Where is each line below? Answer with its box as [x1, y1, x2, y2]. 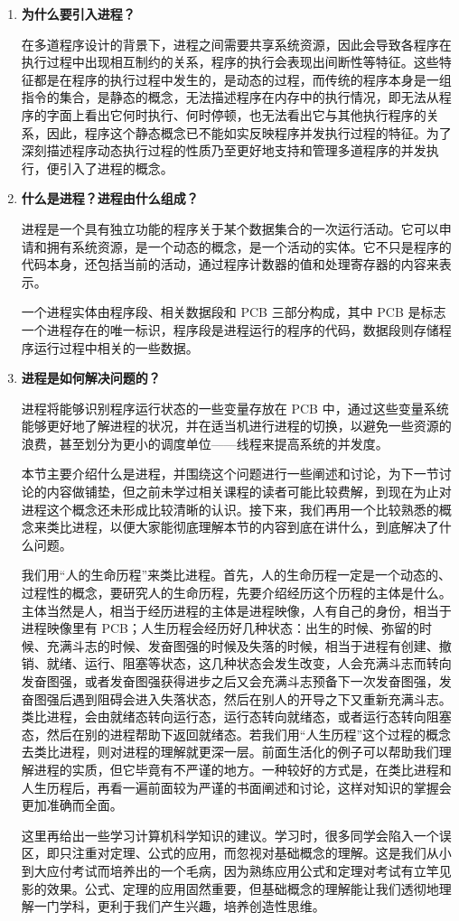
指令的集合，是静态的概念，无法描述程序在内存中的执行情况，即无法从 [21, 88, 439, 107]
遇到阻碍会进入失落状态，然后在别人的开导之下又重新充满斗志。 [71, 689, 452, 708]
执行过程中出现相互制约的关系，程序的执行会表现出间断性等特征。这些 [21, 52, 439, 71]
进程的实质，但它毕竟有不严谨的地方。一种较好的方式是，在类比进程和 [33, 759, 452, 778]
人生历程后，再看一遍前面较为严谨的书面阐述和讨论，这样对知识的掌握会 [21, 777, 452, 796]
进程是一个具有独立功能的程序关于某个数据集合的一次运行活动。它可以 [21, 219, 439, 237]
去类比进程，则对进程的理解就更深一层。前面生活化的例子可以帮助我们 [21, 742, 439, 761]
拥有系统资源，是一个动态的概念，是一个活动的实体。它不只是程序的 [46, 237, 452, 256]
